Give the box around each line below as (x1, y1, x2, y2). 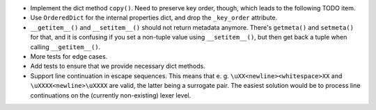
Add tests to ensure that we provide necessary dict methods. (30, 62, 205, 71)
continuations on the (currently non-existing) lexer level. (30, 91, 191, 100)
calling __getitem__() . (30, 42, 101, 51)
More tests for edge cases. (30, 52, 108, 60)
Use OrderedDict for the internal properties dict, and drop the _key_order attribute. (30, 14, 278, 22)
